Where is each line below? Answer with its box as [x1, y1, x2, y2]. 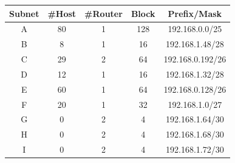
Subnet [9, 7, 39, 19]
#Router [84, 7, 123, 19]
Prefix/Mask [168, 7, 222, 19]
